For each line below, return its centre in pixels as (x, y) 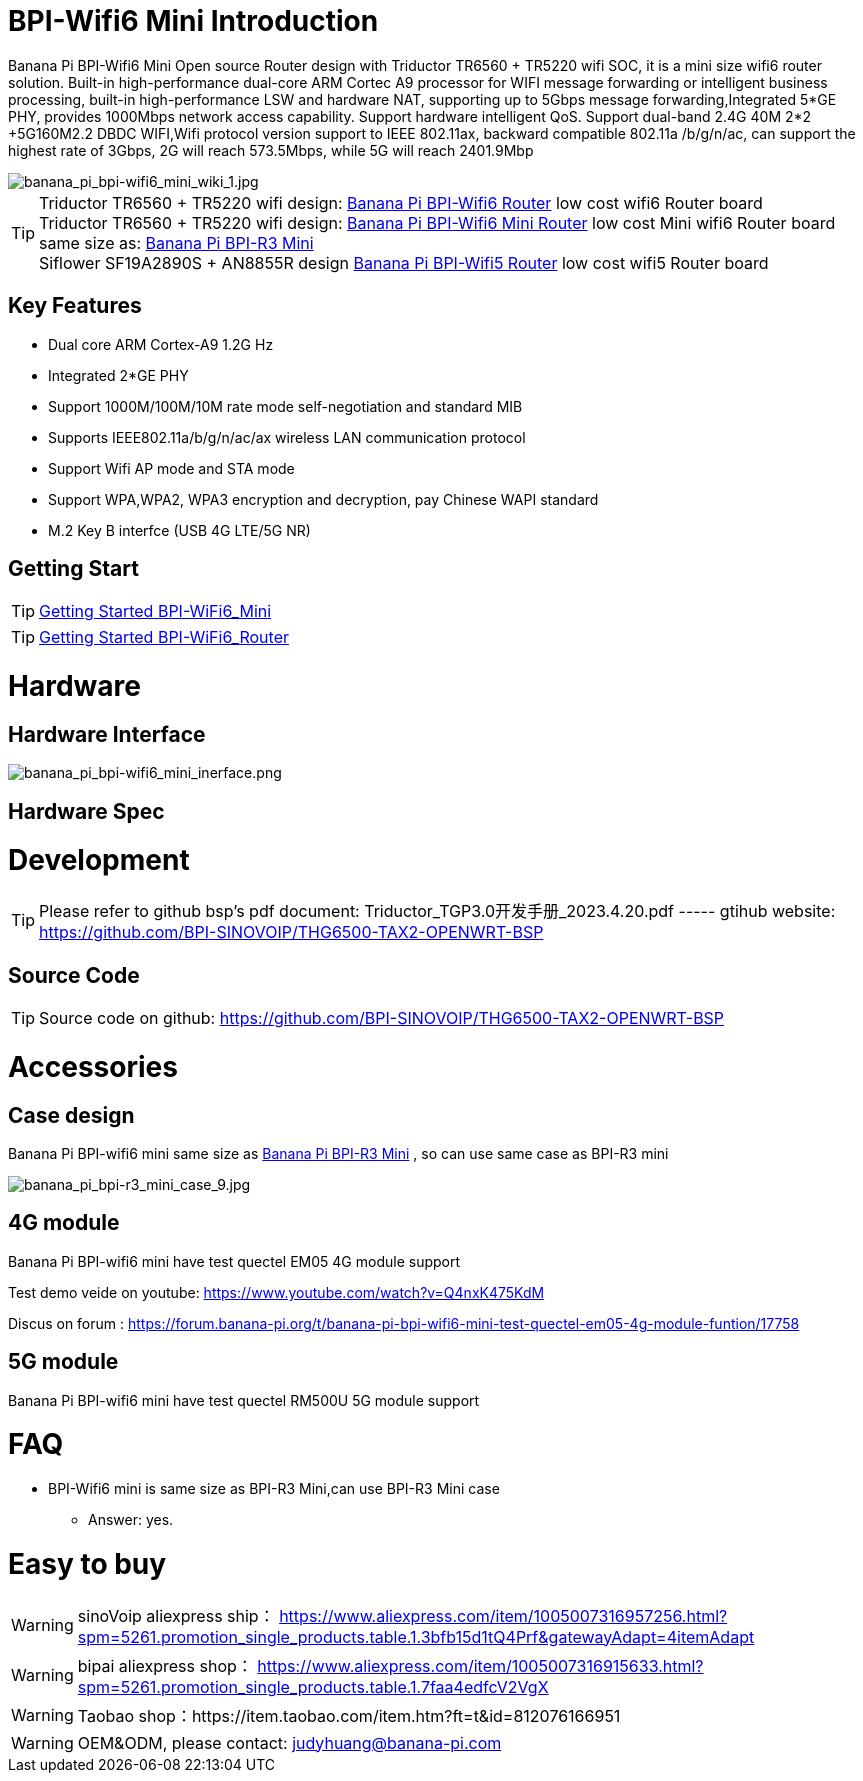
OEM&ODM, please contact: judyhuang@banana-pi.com (289, 1742)
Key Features (75, 306)
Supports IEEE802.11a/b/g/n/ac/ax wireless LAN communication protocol (287, 437)
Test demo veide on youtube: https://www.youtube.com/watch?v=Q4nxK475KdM (276, 1292)
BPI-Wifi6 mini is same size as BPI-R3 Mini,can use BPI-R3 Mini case (274, 1489)
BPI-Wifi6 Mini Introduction (193, 21)
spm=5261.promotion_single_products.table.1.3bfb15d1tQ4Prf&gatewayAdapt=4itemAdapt (416, 1636)
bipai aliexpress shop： (165, 1665)
